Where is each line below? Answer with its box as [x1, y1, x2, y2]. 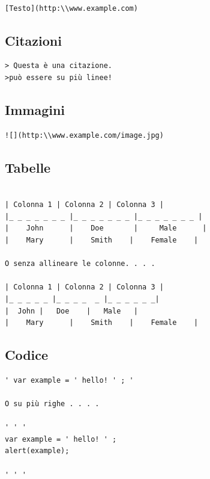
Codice [5, 345, 49, 364]
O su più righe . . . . [5, 400, 100, 409]
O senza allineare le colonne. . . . [5, 259, 155, 268]
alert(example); [5, 447, 70, 456]
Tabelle [5, 158, 51, 176]
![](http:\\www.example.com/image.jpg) [5, 131, 164, 140]
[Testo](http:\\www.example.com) [5, 4, 138, 13]
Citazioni [5, 31, 62, 49]
